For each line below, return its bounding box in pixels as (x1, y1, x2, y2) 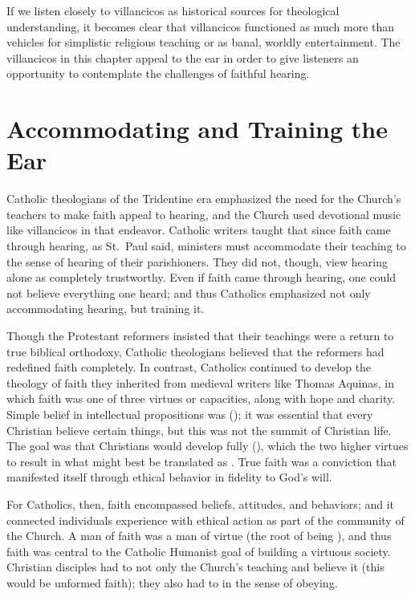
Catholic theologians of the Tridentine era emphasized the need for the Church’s (6, 190, 401, 207)
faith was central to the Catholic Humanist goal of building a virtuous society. (6, 542, 391, 559)
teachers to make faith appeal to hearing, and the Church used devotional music (6, 205, 401, 222)
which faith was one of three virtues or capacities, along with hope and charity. (6, 390, 396, 407)
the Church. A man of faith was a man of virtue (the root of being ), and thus (6, 527, 392, 544)
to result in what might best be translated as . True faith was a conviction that (6, 453, 397, 469)
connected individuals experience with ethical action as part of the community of (6, 511, 405, 528)
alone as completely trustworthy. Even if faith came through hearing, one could (6, 269, 397, 286)
